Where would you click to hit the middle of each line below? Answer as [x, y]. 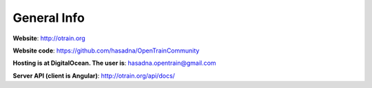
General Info [49, 18]
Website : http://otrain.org [49, 38]
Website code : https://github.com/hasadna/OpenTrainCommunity [106, 50]
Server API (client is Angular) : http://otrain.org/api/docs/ [94, 76]
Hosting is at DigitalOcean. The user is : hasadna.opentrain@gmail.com [114, 63]
